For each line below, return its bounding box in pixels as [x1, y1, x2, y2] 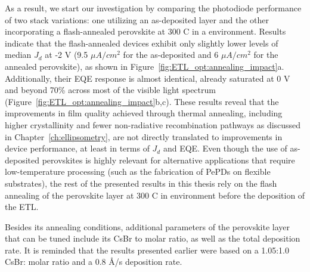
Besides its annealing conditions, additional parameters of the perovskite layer [5, 220, 290, 233]
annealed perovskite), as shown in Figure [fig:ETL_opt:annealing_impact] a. [5, 60, 284, 72]
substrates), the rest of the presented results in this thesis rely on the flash [5, 177, 277, 189]
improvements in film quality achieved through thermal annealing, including [5, 107, 283, 119]
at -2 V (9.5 [45, 48, 88, 61]
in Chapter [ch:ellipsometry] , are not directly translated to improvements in [5, 130, 283, 143]
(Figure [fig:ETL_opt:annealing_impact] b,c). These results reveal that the [5, 95, 279, 107]
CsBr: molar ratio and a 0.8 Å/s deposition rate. [5, 255, 182, 268]
